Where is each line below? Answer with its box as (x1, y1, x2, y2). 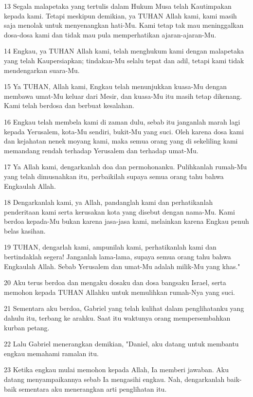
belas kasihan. (4, 225, 46, 235)
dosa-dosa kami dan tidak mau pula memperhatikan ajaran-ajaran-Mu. (4, 29, 217, 39)
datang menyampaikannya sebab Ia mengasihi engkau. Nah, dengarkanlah (4, 374, 225, 384)
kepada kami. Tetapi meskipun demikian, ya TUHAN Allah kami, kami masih (4, 10, 237, 20)
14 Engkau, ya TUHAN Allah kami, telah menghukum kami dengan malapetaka (4, 46, 244, 56)
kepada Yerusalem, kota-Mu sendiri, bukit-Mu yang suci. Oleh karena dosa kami (4, 126, 244, 136)
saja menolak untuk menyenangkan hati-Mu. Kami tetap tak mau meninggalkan (4, 20, 244, 30)
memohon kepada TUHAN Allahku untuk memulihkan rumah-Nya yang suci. (4, 287, 235, 297)
